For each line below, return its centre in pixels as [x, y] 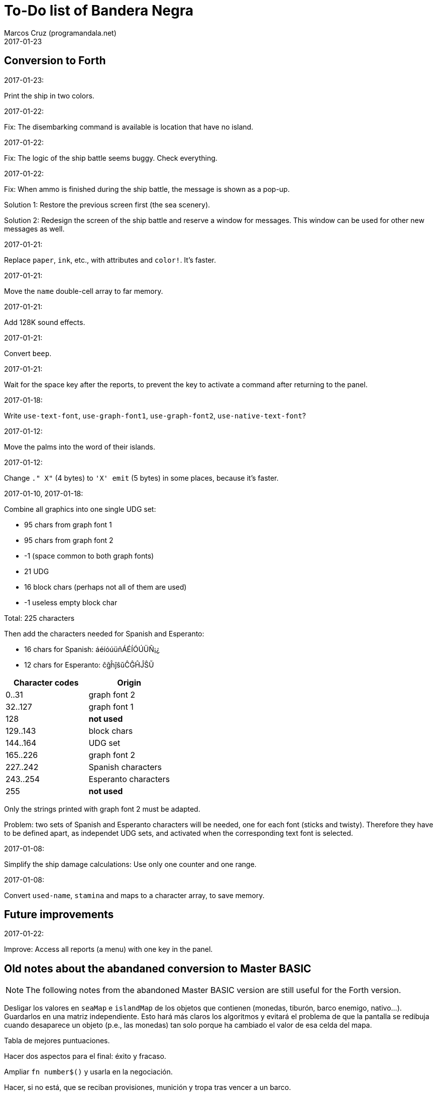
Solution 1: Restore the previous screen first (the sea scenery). [107, 204]
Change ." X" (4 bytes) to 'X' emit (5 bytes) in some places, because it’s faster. [141, 478]
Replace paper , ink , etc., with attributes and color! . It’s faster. [110, 260]
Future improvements [59, 915]
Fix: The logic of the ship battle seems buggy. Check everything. [111, 158]
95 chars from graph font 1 [68, 524]
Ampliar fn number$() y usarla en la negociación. [88, 1072]
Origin [129, 682]
